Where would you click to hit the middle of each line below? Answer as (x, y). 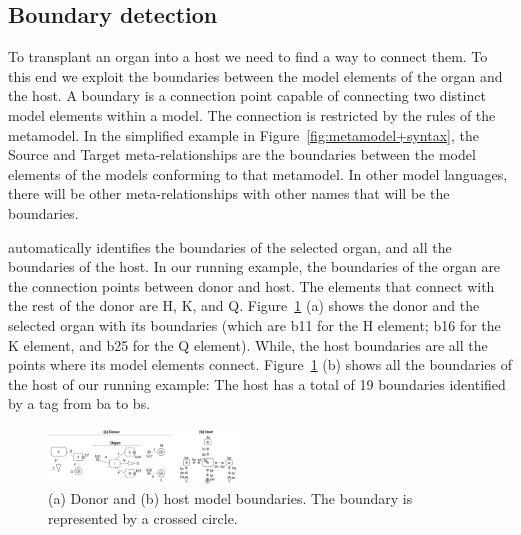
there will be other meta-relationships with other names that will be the (229, 193)
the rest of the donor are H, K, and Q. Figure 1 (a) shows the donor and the (244, 305)
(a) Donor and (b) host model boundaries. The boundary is (230, 498)
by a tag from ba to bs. (79, 403)
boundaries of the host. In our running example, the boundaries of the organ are (254, 266)
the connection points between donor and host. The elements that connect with (251, 285)
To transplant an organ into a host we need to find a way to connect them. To (248, 56)
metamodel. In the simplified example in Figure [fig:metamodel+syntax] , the (243, 134)
